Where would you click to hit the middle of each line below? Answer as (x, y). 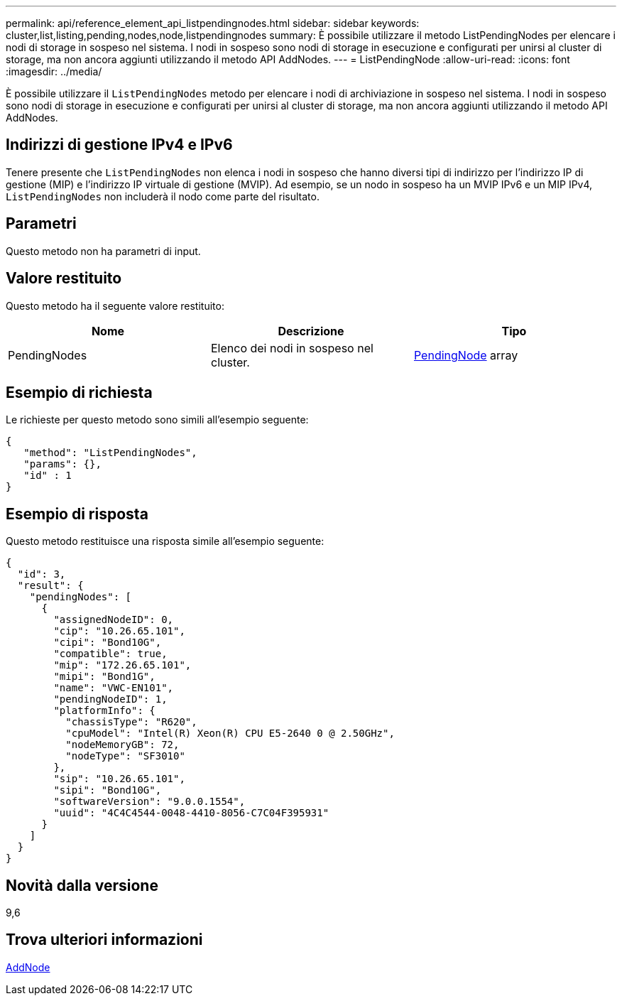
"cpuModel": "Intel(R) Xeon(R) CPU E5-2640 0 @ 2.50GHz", (230, 734)
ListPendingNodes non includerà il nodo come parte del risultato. (163, 196)
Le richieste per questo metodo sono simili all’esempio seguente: (157, 420)
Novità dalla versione (82, 885)
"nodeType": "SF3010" (125, 756)
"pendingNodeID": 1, (110, 699)
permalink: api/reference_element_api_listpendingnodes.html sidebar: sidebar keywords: (213, 23)
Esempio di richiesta (79, 392)
